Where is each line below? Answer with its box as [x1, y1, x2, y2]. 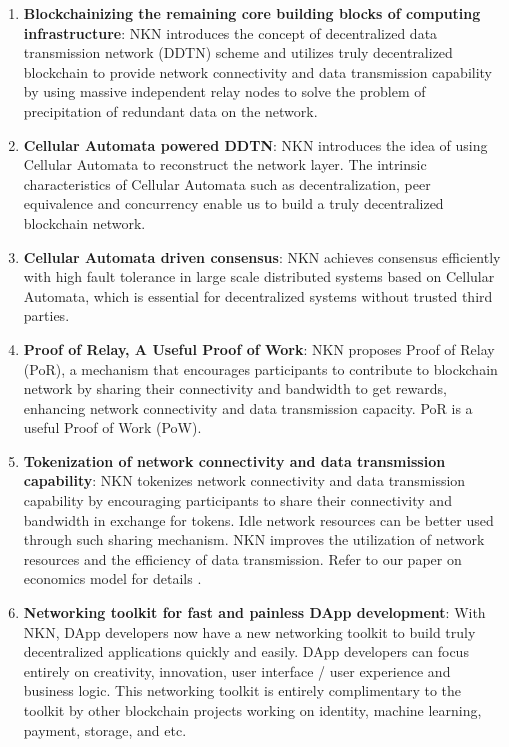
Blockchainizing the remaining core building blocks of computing [23, 3, 481, 23]
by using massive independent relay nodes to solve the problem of [23, 81, 426, 102]
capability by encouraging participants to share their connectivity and [23, 490, 452, 511]
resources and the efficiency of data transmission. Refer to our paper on [23, 548, 462, 569]
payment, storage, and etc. [23, 719, 187, 740]
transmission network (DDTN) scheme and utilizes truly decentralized [23, 42, 453, 63]
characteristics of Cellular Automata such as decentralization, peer [23, 173, 431, 194]
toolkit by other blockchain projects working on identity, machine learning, [23, 700, 482, 720]
